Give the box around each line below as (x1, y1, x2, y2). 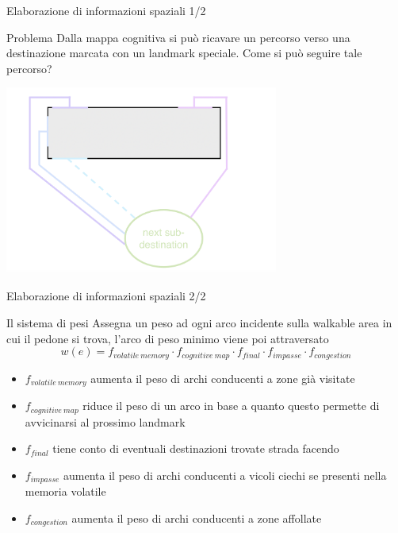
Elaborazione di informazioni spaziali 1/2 (6, 2, 206, 18)
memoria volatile (25, 483, 106, 500)
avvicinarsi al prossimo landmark (25, 413, 186, 430)
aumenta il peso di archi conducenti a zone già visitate (90, 369, 355, 386)
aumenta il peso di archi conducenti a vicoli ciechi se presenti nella (63, 466, 387, 483)
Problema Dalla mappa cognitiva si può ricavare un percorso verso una (6, 29, 350, 45)
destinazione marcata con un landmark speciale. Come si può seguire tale (6, 44, 362, 61)
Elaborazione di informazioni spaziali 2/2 (6, 288, 206, 304)
